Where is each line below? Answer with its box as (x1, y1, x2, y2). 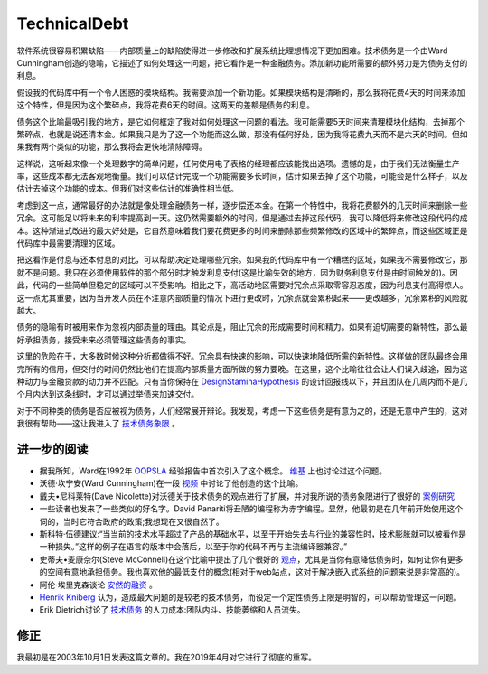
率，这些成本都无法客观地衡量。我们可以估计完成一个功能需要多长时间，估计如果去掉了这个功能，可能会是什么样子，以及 (16, 171, 468, 182)
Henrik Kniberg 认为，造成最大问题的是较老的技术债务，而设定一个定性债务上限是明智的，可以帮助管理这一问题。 (39, 592, 462, 603)
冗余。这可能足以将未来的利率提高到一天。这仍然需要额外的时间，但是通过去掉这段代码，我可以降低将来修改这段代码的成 (16, 212, 468, 223)
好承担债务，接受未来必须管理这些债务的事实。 (16, 334, 192, 345)
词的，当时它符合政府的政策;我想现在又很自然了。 (39, 516, 225, 527)
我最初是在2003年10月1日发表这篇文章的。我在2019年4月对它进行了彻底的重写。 (16, 651, 316, 663)
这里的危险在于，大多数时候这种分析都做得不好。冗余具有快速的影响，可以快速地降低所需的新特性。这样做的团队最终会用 (16, 351, 468, 361)
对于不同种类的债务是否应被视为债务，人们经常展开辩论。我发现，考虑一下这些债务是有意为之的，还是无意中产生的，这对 (16, 405, 468, 416)
